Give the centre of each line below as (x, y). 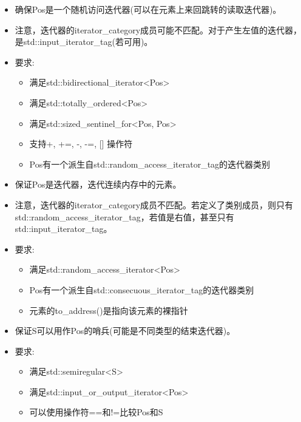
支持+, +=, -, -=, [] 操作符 (81, 144)
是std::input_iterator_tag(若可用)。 (84, 42)
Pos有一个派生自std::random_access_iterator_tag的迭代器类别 (150, 164)
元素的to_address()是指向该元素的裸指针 (109, 310)
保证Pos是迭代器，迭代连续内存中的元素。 (98, 184)
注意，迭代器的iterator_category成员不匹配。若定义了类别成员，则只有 (154, 204)
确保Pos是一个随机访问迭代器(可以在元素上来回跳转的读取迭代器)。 (148, 9)
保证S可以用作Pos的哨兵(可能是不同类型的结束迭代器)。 (125, 331)
